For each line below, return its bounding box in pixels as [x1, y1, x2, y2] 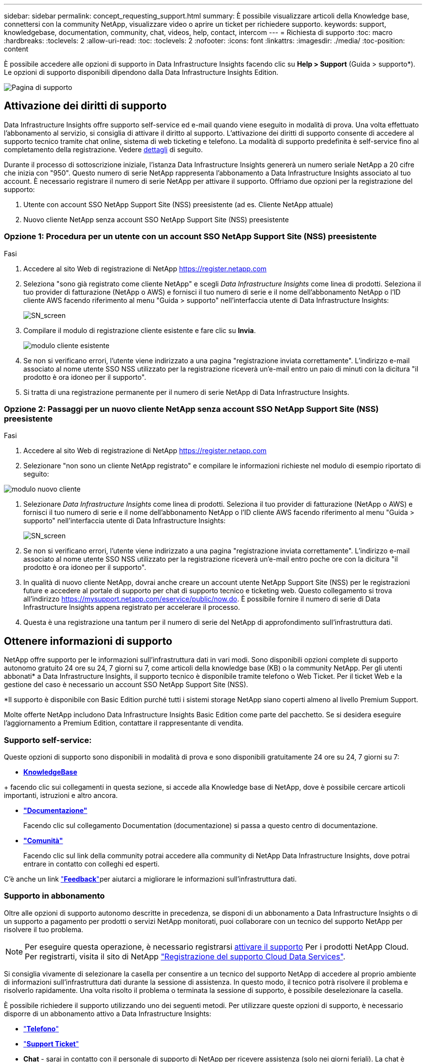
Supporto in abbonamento [4, 891, 105, 901]
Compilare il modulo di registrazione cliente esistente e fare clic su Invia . [23, 326, 256, 335]
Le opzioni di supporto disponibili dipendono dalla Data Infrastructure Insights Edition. [4, 68, 279, 76]
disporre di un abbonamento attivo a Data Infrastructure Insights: [4, 1009, 212, 1018]
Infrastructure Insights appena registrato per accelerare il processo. [23, 603, 240, 612]
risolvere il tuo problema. [4, 925, 84, 934]
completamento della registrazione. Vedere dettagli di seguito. [4, 145, 203, 154]
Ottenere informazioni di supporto [4, 635, 173, 647]
